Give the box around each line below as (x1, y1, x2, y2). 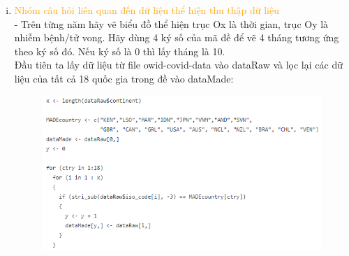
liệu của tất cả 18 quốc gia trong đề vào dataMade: (14, 71, 234, 85)
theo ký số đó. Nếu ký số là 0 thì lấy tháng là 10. (14, 43, 225, 58)
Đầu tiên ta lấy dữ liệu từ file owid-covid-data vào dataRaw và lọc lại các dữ (14, 57, 343, 72)
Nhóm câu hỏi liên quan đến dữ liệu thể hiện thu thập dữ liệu (14, 3, 280, 17)
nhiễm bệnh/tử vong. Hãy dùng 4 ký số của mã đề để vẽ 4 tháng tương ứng (14, 30, 339, 45)
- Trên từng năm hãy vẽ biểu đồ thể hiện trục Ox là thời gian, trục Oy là (14, 16, 329, 31)
